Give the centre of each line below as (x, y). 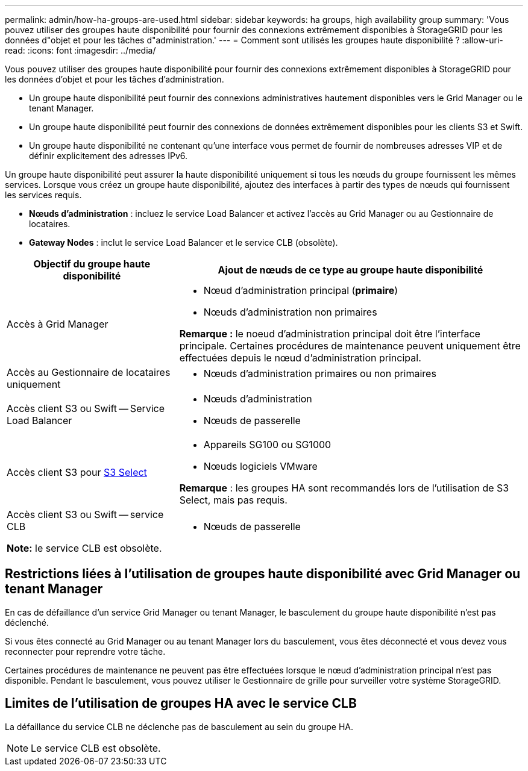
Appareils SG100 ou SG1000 (267, 445)
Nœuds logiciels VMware (260, 466)
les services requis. (43, 195)
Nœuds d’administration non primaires (290, 312)
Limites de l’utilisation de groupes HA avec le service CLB (181, 704)
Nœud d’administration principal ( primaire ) (301, 290)
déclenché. (27, 622)
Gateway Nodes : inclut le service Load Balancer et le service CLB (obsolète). (184, 242)
